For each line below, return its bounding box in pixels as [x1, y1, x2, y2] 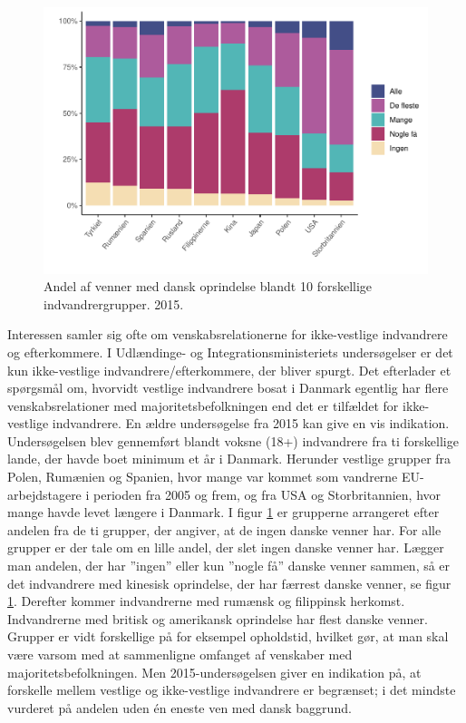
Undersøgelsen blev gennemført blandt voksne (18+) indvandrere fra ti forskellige [7, 431, 459, 450]
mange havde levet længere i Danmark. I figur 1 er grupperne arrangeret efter [7, 503, 440, 522]
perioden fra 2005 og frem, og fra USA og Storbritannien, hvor [93, 484, 442, 503]
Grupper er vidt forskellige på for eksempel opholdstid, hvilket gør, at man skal [7, 627, 449, 646]
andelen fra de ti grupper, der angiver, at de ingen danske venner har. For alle [7, 520, 442, 539]
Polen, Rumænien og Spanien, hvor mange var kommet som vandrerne [7, 467, 398, 486]
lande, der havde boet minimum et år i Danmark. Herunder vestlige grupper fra [7, 449, 451, 468]
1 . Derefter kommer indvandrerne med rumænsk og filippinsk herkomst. [7, 591, 405, 611]
